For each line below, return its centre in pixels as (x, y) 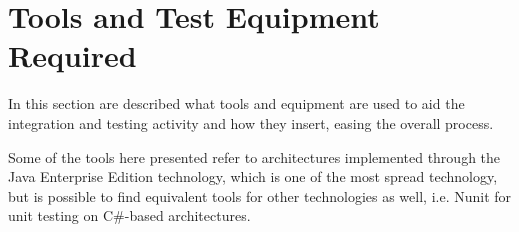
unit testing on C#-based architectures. (129, 215)
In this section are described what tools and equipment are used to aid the (236, 103)
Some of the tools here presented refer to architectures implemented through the (254, 156)
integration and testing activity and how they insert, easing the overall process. (251, 122)
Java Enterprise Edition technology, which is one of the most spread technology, (253, 176)
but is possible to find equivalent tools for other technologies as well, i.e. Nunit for (260, 195)
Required (72, 55)
